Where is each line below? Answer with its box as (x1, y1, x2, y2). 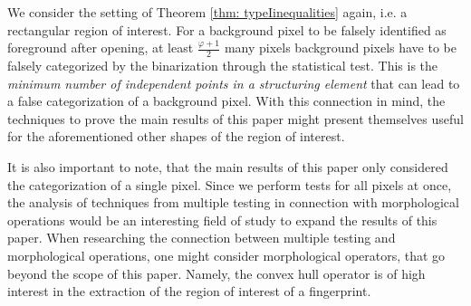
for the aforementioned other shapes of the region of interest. (7, 127, 345, 146)
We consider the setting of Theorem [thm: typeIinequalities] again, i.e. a (7, 3, 408, 21)
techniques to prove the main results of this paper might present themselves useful (7, 109, 464, 128)
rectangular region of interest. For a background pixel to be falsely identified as (7, 20, 447, 39)
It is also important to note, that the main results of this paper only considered (7, 157, 448, 176)
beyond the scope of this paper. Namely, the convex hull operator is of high (7, 263, 426, 282)
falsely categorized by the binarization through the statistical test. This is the (7, 56, 438, 75)
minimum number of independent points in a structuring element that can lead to (7, 73, 460, 92)
